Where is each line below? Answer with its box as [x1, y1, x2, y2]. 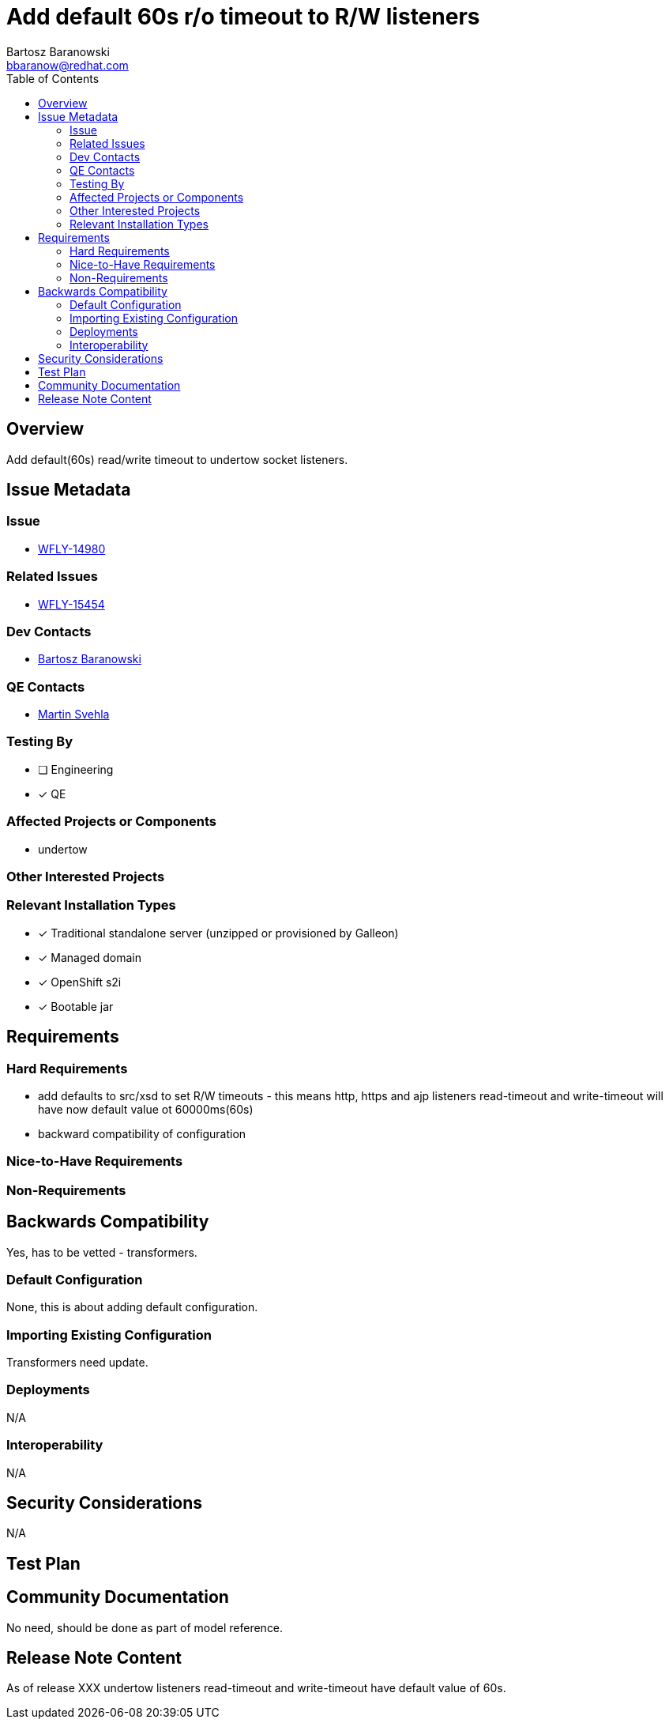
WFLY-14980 [38, 541, 106, 556]
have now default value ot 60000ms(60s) [38, 1102, 254, 1116]
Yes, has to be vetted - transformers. [6, 1245, 197, 1259]
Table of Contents [6, 71, 100, 85]
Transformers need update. [6, 1355, 148, 1369]
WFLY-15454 [38, 597, 105, 611]
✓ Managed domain [38, 950, 141, 964]
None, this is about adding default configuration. [6, 1300, 258, 1314]
